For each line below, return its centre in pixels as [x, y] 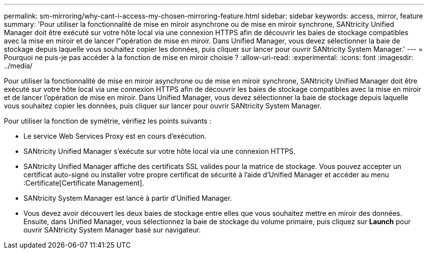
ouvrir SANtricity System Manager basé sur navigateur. [112, 230]
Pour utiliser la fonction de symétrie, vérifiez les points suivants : [108, 121]
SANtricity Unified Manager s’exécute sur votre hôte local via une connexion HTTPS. [160, 151]
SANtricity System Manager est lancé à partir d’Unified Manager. [128, 198]
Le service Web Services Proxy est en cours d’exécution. [115, 136]
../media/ [18, 66]
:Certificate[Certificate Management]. [84, 183]
